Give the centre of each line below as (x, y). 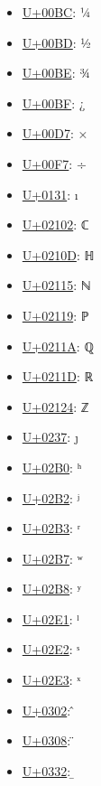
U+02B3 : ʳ (51, 528)
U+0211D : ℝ (58, 376)
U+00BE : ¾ (56, 73)
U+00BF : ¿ (54, 103)
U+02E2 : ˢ (51, 649)
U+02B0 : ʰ (52, 467)
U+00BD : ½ (56, 42)
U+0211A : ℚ (58, 346)
